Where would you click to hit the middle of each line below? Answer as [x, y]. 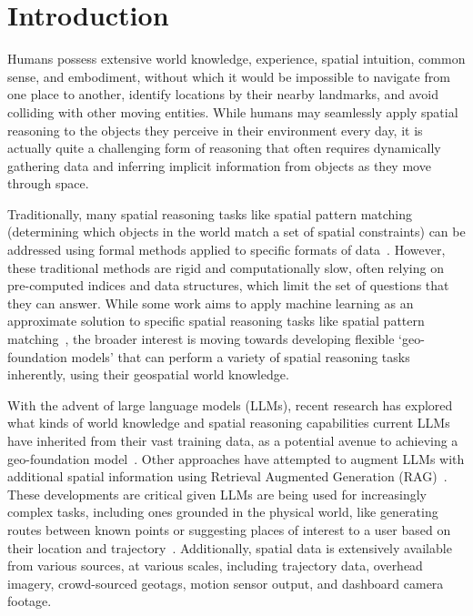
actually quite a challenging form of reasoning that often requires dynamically [224, 148]
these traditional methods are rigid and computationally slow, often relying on [226, 267]
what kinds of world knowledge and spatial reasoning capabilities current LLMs [229, 423]
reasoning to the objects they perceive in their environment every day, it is [215, 130]
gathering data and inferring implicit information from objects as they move [219, 165]
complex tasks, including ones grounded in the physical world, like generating [223, 512]
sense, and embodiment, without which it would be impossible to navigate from [229, 76]
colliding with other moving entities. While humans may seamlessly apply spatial [233, 111]
